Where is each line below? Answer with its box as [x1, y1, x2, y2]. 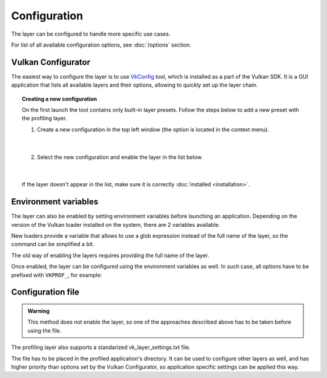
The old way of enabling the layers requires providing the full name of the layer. [11, 252, 209, 259]
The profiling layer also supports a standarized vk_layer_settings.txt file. [11, 344, 191, 351]
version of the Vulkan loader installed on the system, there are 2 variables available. [11, 221, 220, 228]
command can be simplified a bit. [11, 241, 94, 248]
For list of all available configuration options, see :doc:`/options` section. [11, 41, 191, 48]
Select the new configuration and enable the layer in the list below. [37, 153, 203, 160]
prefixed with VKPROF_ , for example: [11, 271, 102, 278]
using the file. [27, 327, 62, 334]
